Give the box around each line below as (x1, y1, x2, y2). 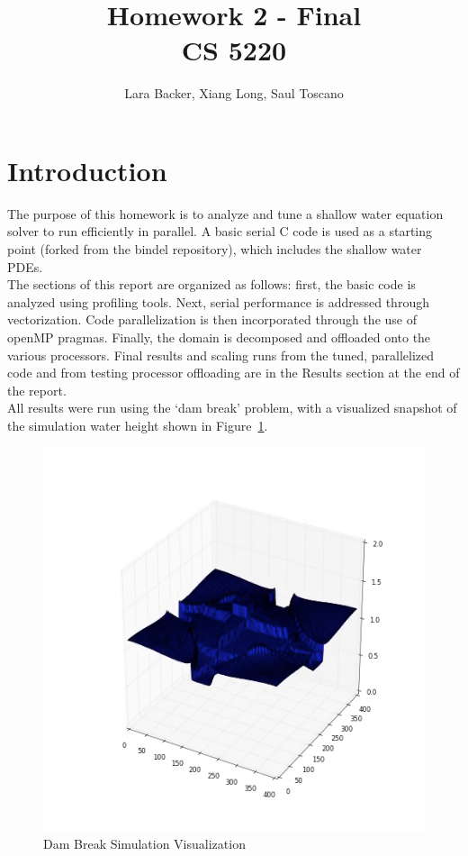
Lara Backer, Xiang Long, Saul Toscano (124, 84, 344, 103)
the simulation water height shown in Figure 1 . (7, 415, 268, 434)
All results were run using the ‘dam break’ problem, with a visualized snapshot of (7, 398, 457, 417)
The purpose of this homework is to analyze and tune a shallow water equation (7, 204, 444, 223)
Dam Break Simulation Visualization (43, 833, 246, 852)
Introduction (7, 151, 167, 188)
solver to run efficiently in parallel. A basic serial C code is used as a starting (7, 222, 433, 241)
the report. (7, 380, 67, 399)
